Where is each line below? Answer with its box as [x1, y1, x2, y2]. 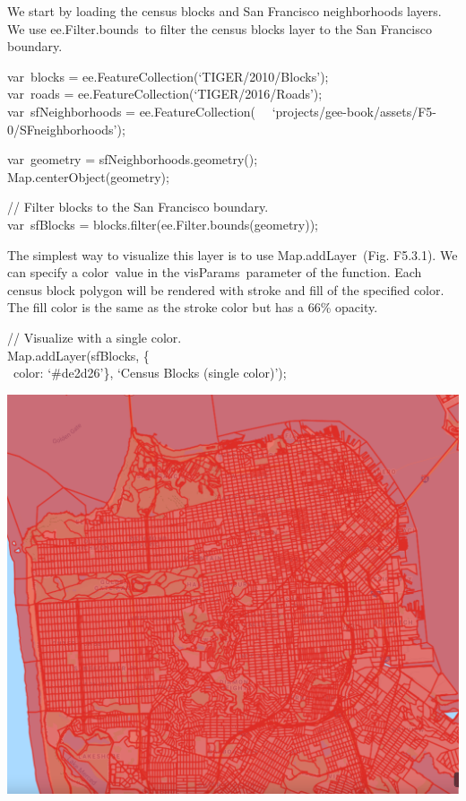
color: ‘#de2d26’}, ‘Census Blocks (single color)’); [13, 363, 287, 382]
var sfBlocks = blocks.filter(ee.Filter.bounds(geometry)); [7, 214, 318, 233]
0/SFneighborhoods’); [7, 119, 125, 138]
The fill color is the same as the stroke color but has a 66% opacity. [7, 298, 378, 317]
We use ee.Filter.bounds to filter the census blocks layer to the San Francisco [7, 19, 432, 38]
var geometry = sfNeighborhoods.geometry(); [7, 150, 258, 169]
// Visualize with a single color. [7, 327, 182, 346]
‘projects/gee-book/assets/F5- [272, 101, 436, 120]
